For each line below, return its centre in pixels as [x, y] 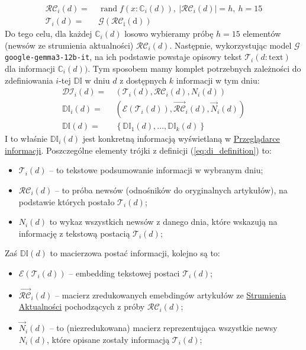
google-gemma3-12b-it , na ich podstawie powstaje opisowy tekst [123, 57]
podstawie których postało [67, 201]
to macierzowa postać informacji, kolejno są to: [135, 253]
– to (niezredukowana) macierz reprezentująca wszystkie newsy [163, 328]
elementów [262, 34]
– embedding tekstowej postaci [124, 273]
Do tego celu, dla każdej [49, 34]
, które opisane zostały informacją [108, 339]
